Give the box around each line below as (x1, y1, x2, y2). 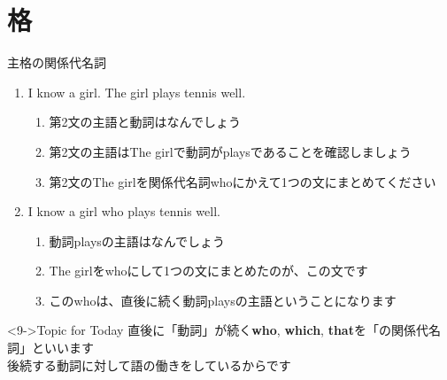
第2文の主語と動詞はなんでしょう (49, 112, 241, 131)
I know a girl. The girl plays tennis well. (27, 82, 246, 101)
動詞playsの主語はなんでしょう (49, 231, 226, 250)
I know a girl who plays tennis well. (27, 202, 220, 221)
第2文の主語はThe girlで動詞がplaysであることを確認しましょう (49, 142, 412, 160)
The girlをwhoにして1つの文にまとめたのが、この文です (49, 261, 368, 280)
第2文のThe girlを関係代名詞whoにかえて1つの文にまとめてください (49, 172, 436, 190)
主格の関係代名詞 (7, 53, 106, 72)
